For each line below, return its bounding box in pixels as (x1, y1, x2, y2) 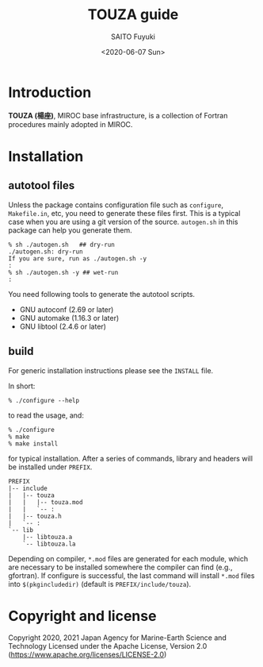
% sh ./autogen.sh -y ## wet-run (8, 268, 119, 276)
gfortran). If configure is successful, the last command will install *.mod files (8, 570, 255, 580)
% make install (8, 439, 59, 448)
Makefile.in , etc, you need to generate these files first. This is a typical (8, 208, 241, 218)
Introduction (8, 83, 92, 101)
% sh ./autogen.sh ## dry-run (8, 241, 115, 249)
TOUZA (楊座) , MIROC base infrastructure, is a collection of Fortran (8, 110, 228, 120)
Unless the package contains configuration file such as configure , (8, 200, 224, 210)
